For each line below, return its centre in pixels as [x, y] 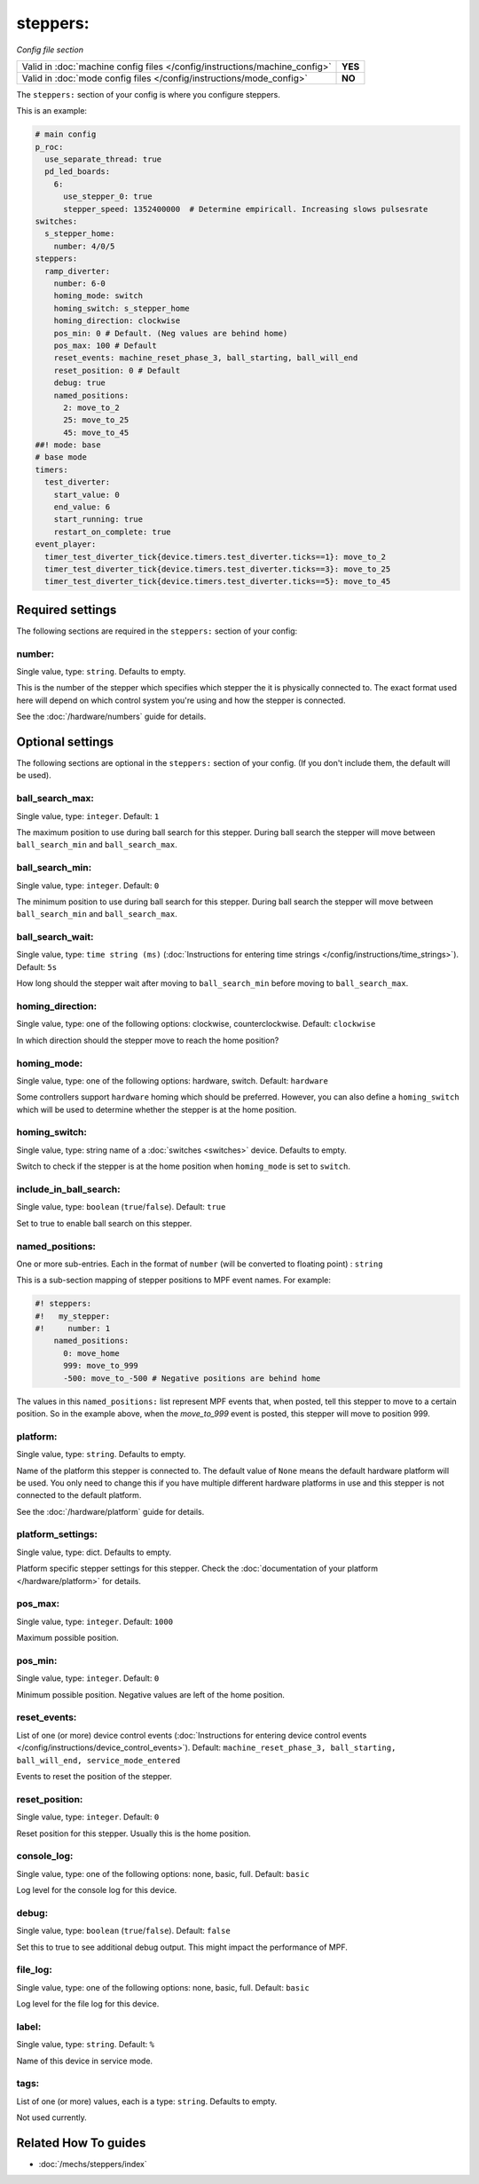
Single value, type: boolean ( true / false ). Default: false [123, 1931]
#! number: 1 [73, 1329]
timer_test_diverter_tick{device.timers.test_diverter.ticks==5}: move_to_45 [218, 582]
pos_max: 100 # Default [105, 345]
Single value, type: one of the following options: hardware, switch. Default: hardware [172, 1080]
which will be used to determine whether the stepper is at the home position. [157, 1109]
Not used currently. [52, 2117]
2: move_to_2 [91, 407]
